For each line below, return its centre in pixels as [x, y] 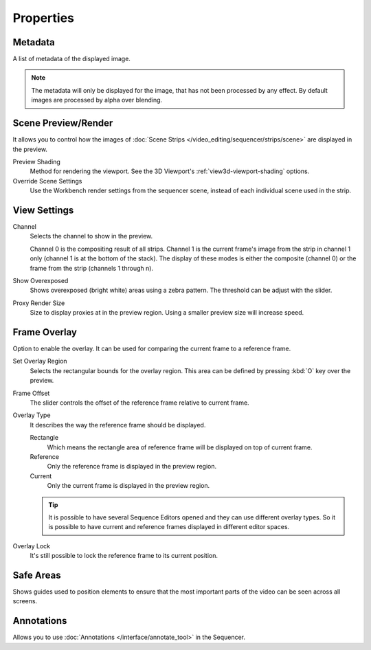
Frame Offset [31, 393]
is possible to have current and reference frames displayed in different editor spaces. [169, 527]
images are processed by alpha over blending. [97, 100]
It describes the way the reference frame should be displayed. [118, 425]
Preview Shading [37, 161]
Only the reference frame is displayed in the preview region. [132, 467]
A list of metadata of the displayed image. [71, 59]
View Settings [43, 210]
